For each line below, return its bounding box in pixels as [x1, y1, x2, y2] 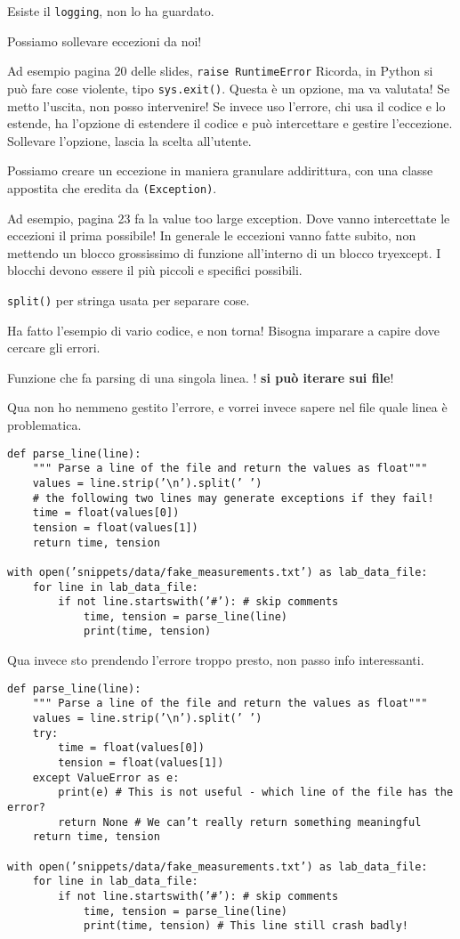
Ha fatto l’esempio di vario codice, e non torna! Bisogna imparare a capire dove [7, 320, 440, 339]
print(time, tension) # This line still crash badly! [83, 919, 409, 933]
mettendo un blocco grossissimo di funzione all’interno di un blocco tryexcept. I [7, 243, 441, 262]
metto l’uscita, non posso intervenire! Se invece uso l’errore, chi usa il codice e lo [7, 96, 446, 115]
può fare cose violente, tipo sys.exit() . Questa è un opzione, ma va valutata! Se [7, 78, 450, 97]
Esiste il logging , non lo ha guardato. [7, 2, 214, 20]
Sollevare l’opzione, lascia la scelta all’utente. [7, 131, 252, 150]
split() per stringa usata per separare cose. [7, 290, 250, 309]
